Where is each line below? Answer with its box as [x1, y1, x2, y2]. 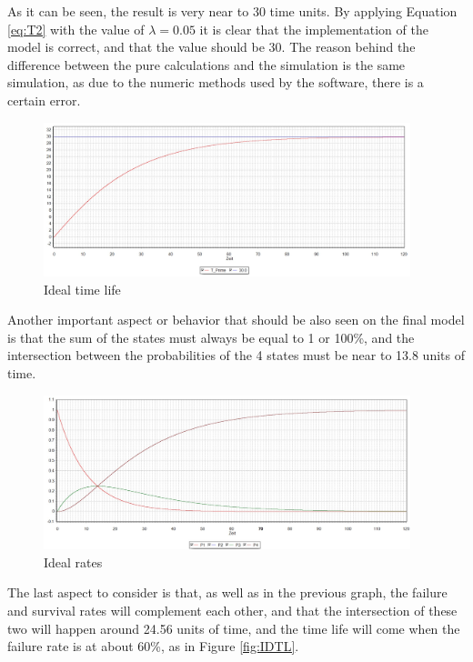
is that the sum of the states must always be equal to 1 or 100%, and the [7, 327, 415, 346]
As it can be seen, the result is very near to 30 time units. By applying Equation [7, 2, 458, 20]
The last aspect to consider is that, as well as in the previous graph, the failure [7, 583, 448, 602]
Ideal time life [44, 279, 121, 298]
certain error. [7, 90, 81, 109]
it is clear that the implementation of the [199, 19, 428, 38]
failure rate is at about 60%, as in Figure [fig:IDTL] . [7, 637, 299, 656]
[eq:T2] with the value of [7, 19, 145, 38]
